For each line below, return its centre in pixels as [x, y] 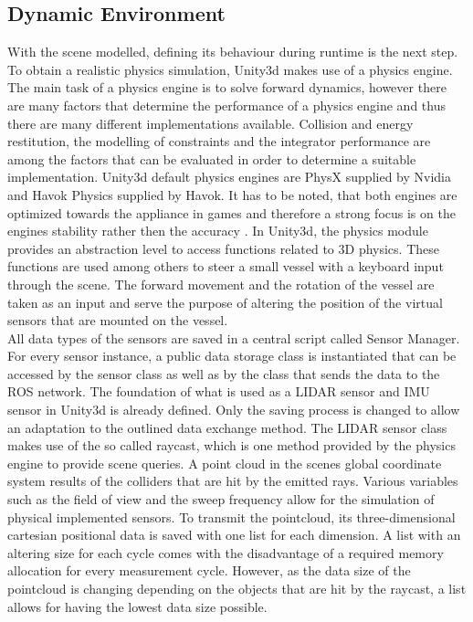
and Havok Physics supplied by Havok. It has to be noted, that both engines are [232, 194]
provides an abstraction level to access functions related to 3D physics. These [223, 248]
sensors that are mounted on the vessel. [118, 320]
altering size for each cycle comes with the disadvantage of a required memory [226, 552]
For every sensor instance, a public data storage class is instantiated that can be [232, 356]
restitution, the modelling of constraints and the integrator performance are [219, 141]
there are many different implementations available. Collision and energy [210, 123]
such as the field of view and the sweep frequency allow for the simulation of [221, 499]
